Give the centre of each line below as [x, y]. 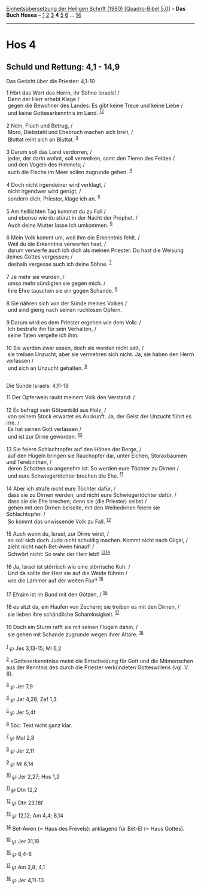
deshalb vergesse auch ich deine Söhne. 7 [60, 264]
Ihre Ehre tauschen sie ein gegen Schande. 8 [63, 290]
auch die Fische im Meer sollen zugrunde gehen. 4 [70, 171]
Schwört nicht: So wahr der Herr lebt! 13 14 [59, 553]
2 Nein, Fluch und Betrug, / [39, 126]
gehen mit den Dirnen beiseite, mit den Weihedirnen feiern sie [84, 508]
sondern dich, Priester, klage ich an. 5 [54, 198]
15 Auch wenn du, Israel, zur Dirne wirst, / [58, 534]
